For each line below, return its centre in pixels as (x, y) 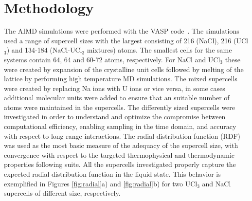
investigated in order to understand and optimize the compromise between (115, 117)
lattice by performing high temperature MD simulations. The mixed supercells (121, 79)
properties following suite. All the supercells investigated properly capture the (120, 164)
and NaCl (216, 183)
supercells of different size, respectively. (62, 193)
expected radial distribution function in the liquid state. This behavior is (112, 174)
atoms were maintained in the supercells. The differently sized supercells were (120, 107)
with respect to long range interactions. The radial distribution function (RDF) (122, 136)
